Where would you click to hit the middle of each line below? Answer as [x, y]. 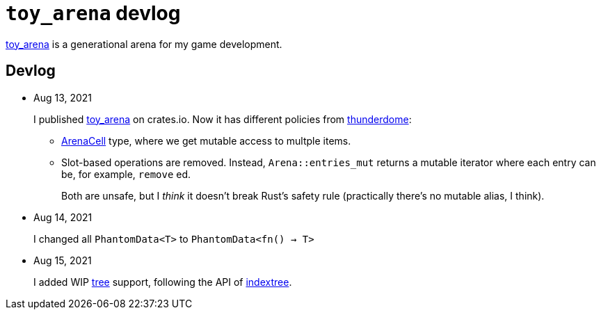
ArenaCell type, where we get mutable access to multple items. [206, 140]
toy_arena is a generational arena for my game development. [144, 44]
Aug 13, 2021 [63, 97]
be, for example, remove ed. [126, 174]
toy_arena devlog [93, 13]
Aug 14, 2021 [63, 217]
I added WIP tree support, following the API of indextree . [163, 282]
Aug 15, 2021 [63, 260]
